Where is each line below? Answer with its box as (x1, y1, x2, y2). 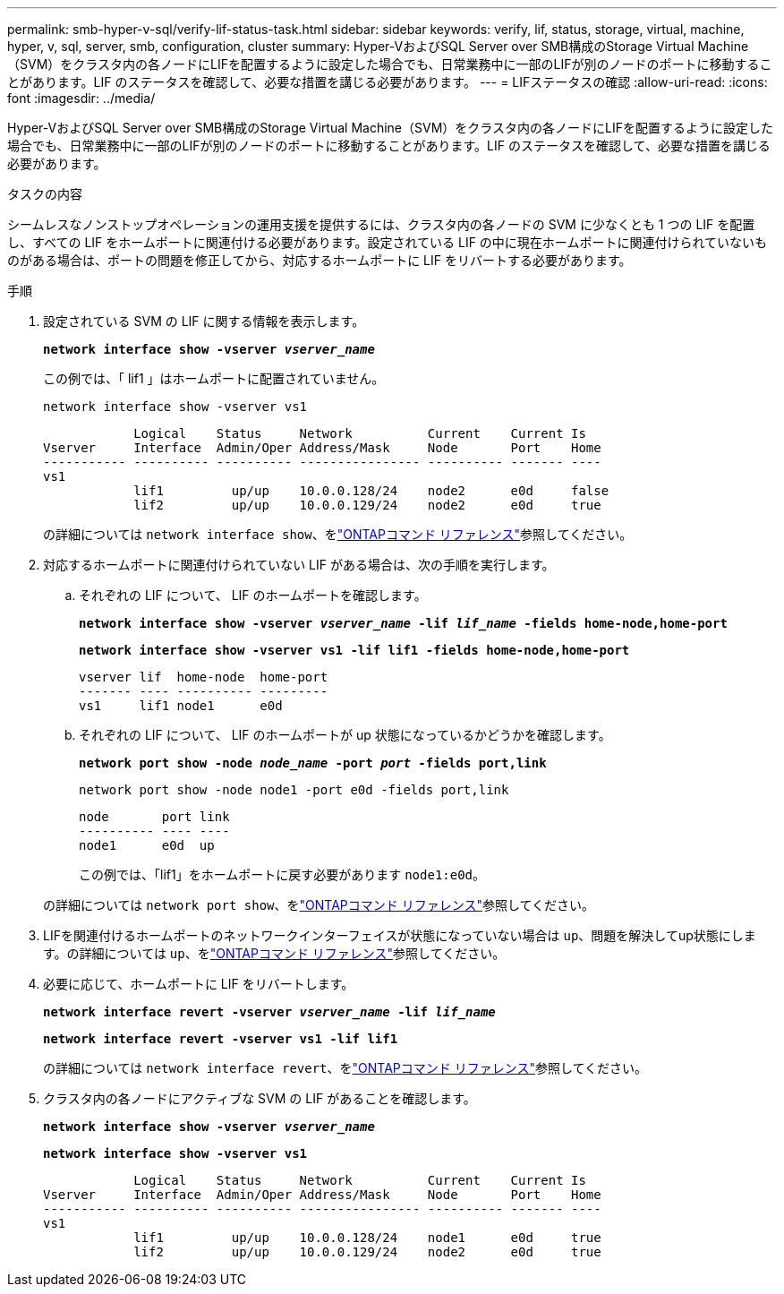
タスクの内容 (7, 186, 82, 201)
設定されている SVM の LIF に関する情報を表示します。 (43, 313, 365, 329)
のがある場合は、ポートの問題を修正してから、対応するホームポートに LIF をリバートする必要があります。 (7, 253, 632, 268)
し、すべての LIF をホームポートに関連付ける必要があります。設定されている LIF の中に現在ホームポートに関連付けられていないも (7, 235, 768, 250)
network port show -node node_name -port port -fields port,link (79, 756, 547, 770)
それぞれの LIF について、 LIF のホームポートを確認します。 (79, 587, 427, 603)
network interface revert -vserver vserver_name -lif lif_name (43, 1005, 496, 1019)
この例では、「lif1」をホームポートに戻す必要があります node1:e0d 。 (79, 867, 486, 882)
